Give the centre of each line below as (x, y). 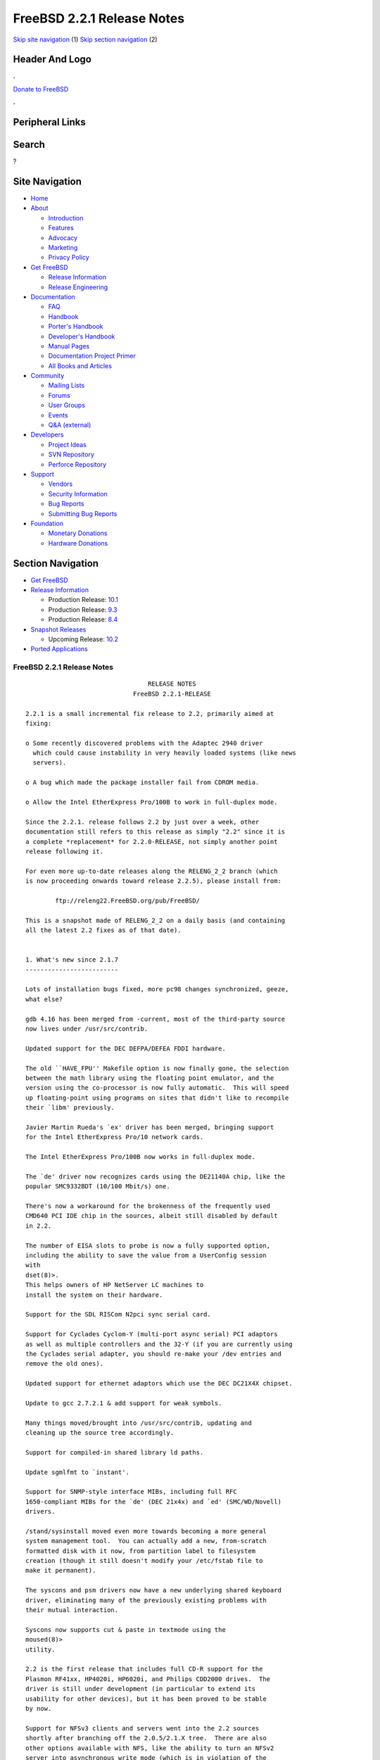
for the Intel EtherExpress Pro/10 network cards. (115, 1137)
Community (47, 376)
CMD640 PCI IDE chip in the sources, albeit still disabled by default (152, 1216)
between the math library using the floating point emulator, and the (150, 1078)
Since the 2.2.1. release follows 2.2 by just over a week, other (142, 822)
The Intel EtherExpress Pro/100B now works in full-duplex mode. (141, 1157)
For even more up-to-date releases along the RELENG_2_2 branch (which (152, 871)
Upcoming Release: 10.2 (83, 639)
